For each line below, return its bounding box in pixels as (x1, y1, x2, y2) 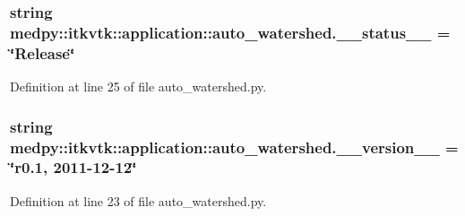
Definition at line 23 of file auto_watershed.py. (10, 191, 267, 210)
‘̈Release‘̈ (10, 41, 75, 64)
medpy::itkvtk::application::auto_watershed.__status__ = (10, 21, 451, 43)
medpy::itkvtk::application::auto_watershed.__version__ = (10, 135, 459, 158)
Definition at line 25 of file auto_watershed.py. (10, 77, 267, 96)
